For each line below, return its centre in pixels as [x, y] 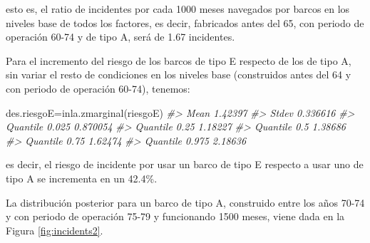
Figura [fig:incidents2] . [55, 230]
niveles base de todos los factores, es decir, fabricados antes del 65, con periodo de [185, 22]
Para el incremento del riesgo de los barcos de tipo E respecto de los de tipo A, [179, 60]
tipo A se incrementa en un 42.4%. [82, 178]
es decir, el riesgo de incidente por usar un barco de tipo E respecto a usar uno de [185, 164]
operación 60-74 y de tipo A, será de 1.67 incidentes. [120, 37]
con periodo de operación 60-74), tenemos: [98, 88]
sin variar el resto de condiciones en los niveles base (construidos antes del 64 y [179, 74]
